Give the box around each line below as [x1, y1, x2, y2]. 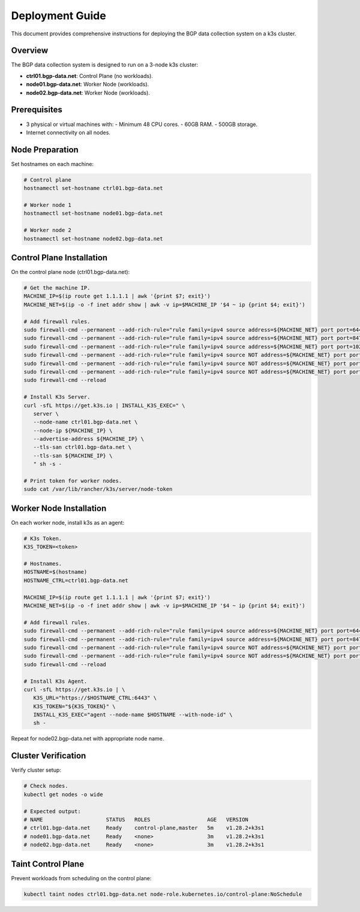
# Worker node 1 [23, 201, 72, 208]
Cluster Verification [11, 751, 86, 761]
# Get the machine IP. [23, 285, 91, 291]
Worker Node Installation [11, 503, 107, 513]
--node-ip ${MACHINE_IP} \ [33, 427, 113, 434]
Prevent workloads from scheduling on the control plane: [11, 874, 152, 881]
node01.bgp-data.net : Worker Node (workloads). [26, 81, 149, 88]
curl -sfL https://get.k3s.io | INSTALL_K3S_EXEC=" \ [23, 402, 185, 409]
